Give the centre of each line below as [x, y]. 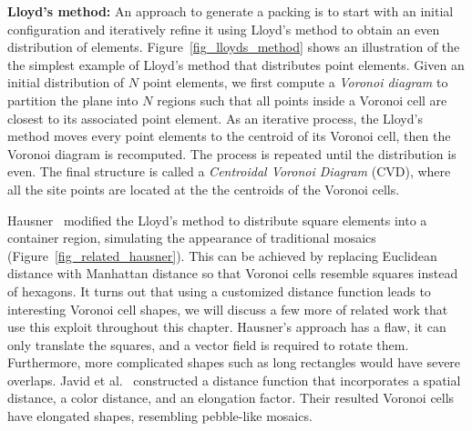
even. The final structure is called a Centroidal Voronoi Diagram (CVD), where [229, 171]
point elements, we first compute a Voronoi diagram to [295, 82]
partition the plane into [73, 100]
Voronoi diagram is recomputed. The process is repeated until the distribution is [232, 153]
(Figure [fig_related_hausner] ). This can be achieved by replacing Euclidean [222, 255]
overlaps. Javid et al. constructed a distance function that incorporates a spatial [234, 380]
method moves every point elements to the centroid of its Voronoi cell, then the [229, 136]
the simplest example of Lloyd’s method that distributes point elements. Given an [236, 64]
